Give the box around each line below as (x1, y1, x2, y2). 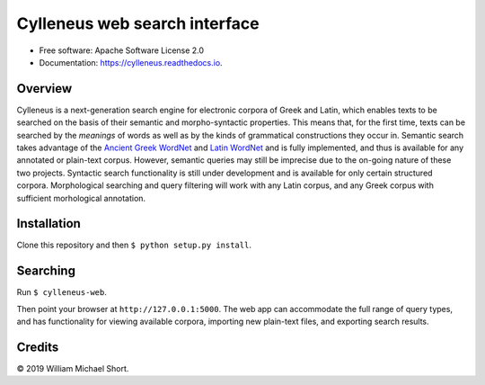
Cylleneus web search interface (16, 13, 260, 33)
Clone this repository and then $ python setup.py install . (16, 239, 251, 251)
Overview (16, 81, 73, 96)
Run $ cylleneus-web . (16, 287, 107, 298)
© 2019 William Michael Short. (16, 363, 129, 374)
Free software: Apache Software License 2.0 (39, 45, 205, 56)
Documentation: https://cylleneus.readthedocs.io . (39, 57, 224, 67)
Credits (16, 339, 59, 354)
